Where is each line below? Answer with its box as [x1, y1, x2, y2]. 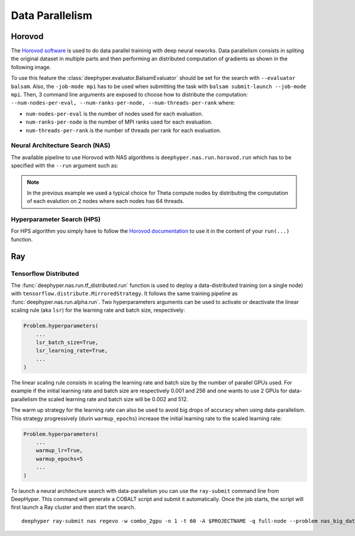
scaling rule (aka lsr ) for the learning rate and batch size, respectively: [11, 306, 186, 314]
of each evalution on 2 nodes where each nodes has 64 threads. [27, 198, 185, 205]
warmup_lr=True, [35, 447, 83, 454]
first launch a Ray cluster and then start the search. [11, 503, 136, 511]
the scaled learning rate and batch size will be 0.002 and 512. [38, 395, 189, 402]
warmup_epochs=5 [35, 456, 83, 462]
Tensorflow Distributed [11, 269, 79, 277]
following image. [11, 63, 51, 70]
